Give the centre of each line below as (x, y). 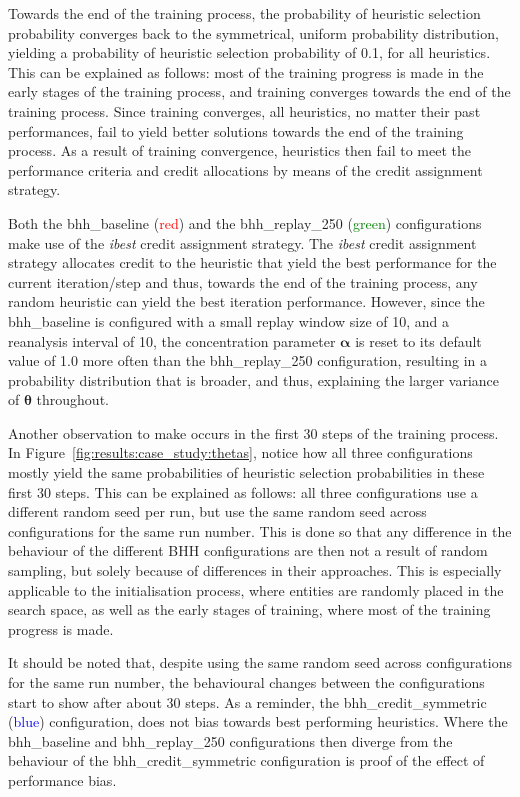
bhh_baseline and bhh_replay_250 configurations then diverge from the (230, 740)
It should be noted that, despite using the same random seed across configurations (260, 662)
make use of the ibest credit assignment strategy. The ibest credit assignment (242, 242)
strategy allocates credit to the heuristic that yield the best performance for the (252, 262)
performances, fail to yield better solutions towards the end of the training (236, 130)
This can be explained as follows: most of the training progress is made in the (246, 71)
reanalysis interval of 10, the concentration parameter (172, 340)
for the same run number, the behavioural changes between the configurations (246, 682)
